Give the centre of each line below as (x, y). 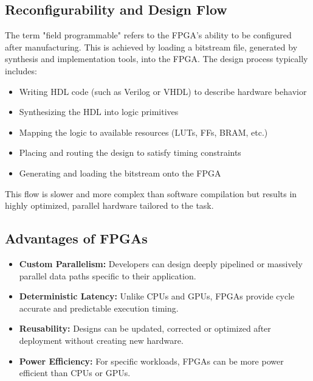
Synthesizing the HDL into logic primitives (99, 112)
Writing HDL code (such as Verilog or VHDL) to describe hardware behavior (163, 91)
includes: (21, 70)
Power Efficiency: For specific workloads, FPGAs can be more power (151, 361)
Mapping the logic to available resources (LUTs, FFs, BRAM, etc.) (143, 132)
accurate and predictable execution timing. (99, 308)
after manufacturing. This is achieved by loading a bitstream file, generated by (151, 47)
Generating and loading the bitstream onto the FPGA (120, 173)
